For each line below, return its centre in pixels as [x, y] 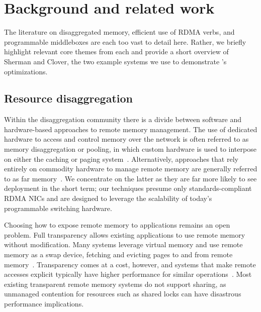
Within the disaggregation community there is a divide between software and [123, 119]
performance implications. [44, 303]
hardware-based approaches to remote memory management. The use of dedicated [131, 129]
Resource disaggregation [68, 98]
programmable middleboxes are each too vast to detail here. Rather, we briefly [125, 41]
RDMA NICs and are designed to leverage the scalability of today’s [108, 198]
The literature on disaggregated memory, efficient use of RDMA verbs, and [119, 32]
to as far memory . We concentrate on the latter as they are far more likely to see [130, 178]
